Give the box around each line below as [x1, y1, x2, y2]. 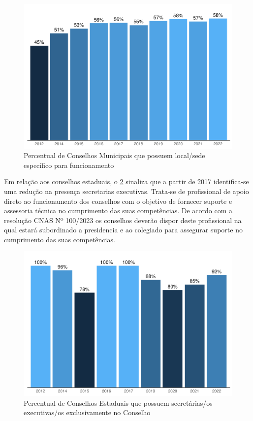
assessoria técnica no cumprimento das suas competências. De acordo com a [4, 205, 233, 216]
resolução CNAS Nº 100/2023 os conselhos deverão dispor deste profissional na [4, 215, 242, 225]
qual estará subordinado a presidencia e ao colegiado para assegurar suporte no [4, 225, 243, 235]
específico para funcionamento [24, 160, 114, 170]
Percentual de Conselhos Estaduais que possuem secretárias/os [24, 397, 213, 408]
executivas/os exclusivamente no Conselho [24, 407, 151, 418]
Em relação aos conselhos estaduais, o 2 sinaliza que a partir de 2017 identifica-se [4, 176, 249, 187]
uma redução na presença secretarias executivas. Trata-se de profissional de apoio [4, 186, 249, 196]
